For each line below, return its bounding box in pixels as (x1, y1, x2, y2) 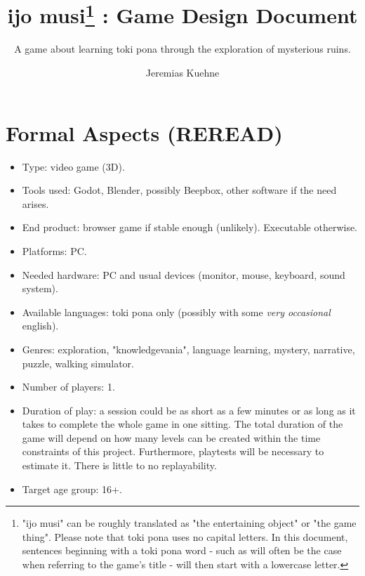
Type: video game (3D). (22, 159, 125, 174)
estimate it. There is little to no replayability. (22, 458, 217, 473)
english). (22, 318, 59, 333)
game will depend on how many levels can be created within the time (22, 430, 321, 445)
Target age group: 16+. (22, 481, 122, 496)
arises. (22, 196, 49, 211)
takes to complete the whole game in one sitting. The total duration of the (22, 417, 343, 431)
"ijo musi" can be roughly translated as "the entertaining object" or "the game (22, 516, 357, 530)
